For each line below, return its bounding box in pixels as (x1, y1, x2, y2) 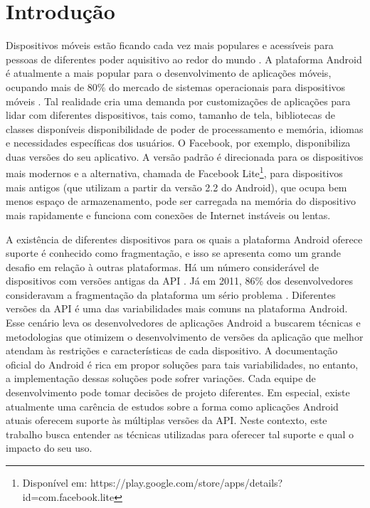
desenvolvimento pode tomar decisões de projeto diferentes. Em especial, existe (6, 385, 350, 400)
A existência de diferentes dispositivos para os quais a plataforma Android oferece (6, 231, 363, 246)
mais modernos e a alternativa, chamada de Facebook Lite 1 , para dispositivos (6, 164, 343, 181)
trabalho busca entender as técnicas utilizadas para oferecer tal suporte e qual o (6, 426, 354, 441)
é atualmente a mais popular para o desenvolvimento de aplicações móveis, (6, 65, 332, 80)
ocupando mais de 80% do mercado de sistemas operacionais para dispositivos (6, 79, 346, 94)
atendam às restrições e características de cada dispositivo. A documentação (6, 343, 338, 358)
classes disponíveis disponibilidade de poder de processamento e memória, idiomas (6, 121, 364, 136)
